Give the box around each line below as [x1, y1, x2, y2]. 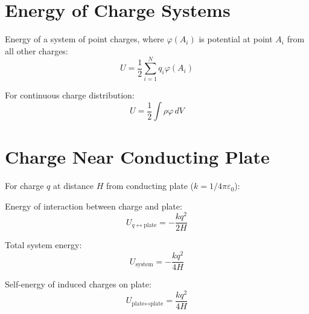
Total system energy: [5, 239, 82, 251]
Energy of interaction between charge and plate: [5, 199, 182, 212]
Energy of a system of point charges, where [5, 33, 164, 45]
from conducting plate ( [106, 179, 194, 192]
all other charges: [5, 44, 68, 57]
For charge [5, 179, 44, 192]
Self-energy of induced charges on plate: [5, 278, 151, 290]
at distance [53, 179, 94, 192]
